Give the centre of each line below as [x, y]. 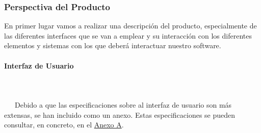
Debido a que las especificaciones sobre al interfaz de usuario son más [123, 104]
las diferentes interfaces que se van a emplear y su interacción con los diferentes [128, 35]
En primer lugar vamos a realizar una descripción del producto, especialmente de [130, 26]
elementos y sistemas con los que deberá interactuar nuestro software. [113, 45]
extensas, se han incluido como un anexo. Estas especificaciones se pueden [120, 114]
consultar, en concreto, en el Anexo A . [64, 125]
